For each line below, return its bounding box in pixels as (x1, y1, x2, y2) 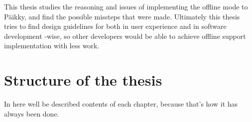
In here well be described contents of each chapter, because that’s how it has (4, 99, 238, 109)
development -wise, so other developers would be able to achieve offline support (4, 30, 246, 41)
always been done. (4, 108, 59, 119)
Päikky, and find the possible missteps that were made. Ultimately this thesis (4, 11, 240, 21)
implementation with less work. (4, 40, 100, 51)
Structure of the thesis (4, 70, 162, 90)
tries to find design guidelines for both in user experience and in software (4, 21, 227, 31)
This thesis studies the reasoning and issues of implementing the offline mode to (4, 1, 248, 11)
